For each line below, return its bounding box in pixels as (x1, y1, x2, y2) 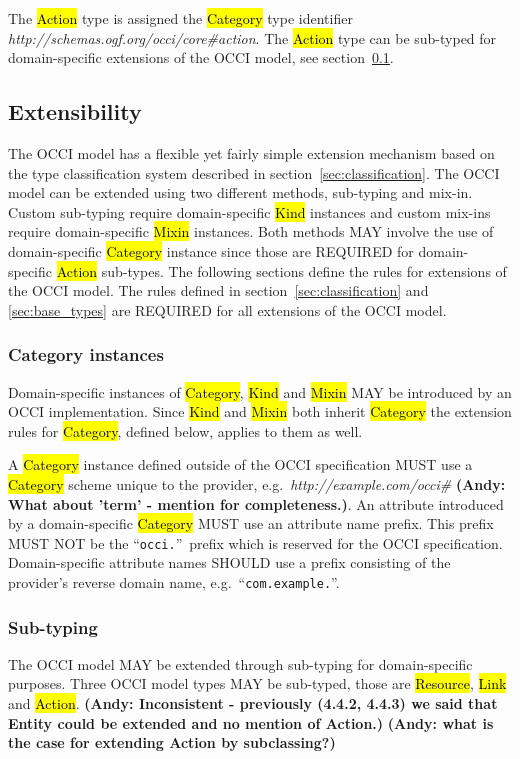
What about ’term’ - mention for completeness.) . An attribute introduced (8, 493, 504, 514)
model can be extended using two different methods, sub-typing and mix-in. (8, 182, 473, 203)
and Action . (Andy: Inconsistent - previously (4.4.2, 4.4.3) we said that (8, 693, 498, 714)
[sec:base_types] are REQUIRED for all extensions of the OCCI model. (8, 299, 447, 320)
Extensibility (8, 96, 142, 127)
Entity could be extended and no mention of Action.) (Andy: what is (8, 712, 494, 733)
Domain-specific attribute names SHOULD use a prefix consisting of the (8, 552, 451, 573)
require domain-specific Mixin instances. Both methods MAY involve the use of (8, 221, 494, 242)
